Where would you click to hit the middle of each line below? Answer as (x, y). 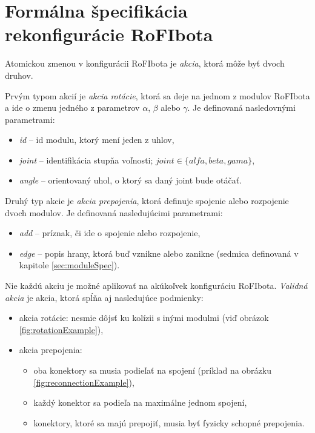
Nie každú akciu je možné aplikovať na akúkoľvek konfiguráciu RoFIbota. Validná (156, 286)
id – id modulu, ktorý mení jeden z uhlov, (97, 140)
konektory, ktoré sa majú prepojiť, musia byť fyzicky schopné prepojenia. (169, 422)
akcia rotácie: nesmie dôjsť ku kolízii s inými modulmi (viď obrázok (144, 318)
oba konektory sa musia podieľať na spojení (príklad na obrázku (152, 370)
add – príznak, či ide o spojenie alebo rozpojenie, (110, 233)
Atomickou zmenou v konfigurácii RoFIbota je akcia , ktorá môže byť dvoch (145, 63)
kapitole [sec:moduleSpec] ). (69, 265)
